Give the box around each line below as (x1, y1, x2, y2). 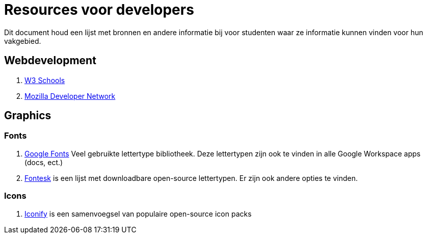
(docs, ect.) (24, 157, 63, 167)
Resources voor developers (4, 1, 194, 18)
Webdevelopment (4, 54, 96, 67)
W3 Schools (24, 75, 65, 85)
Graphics (4, 109, 51, 122)
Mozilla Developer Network (24, 91, 116, 100)
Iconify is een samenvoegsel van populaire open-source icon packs (24, 209, 252, 218)
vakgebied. (4, 36, 41, 45)
